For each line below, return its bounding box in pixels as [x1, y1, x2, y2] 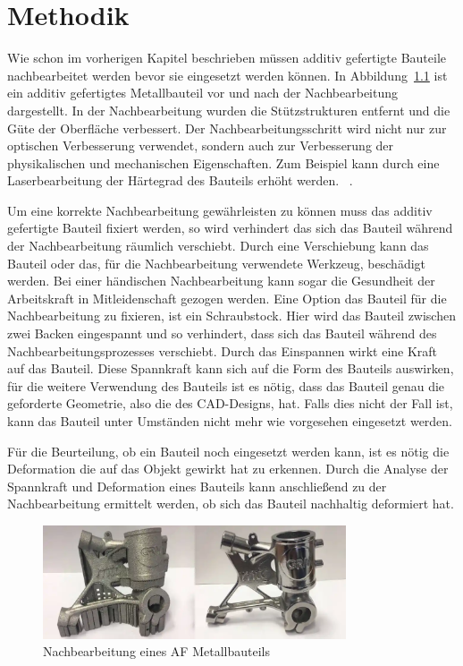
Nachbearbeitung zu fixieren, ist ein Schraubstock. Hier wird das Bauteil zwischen [7, 306, 456, 325]
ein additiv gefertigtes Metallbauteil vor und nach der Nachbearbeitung [7, 83, 399, 102]
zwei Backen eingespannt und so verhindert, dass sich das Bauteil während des [7, 324, 437, 343]
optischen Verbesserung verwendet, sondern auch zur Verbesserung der [7, 136, 394, 155]
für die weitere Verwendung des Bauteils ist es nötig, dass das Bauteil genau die [7, 376, 445, 395]
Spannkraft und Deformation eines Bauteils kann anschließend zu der [7, 476, 387, 495]
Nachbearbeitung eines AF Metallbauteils [43, 642, 270, 661]
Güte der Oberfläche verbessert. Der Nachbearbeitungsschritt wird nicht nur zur [7, 118, 447, 137]
